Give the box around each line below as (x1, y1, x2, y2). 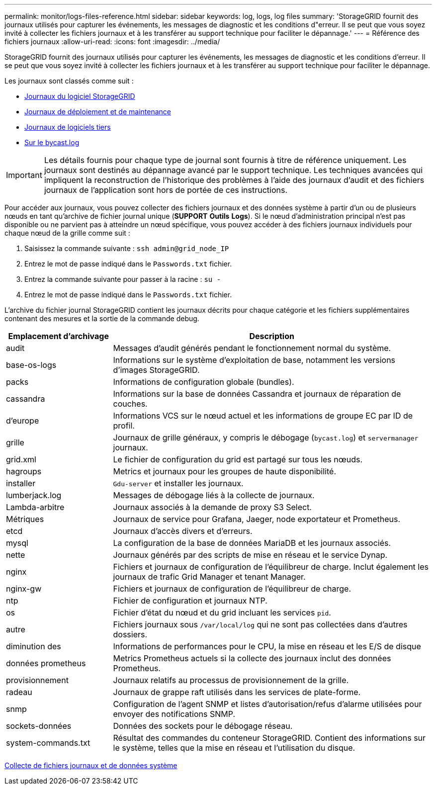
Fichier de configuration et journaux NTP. (113, 596, 267, 606)
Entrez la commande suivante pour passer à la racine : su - (24, 275, 221, 283)
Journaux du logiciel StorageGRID (24, 92, 135, 100)
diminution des (6, 641, 61, 651)
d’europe (6, 416, 39, 426)
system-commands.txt (6, 738, 90, 748)
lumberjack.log (6, 490, 62, 500)
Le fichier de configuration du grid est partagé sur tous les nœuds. (113, 454, 363, 464)
